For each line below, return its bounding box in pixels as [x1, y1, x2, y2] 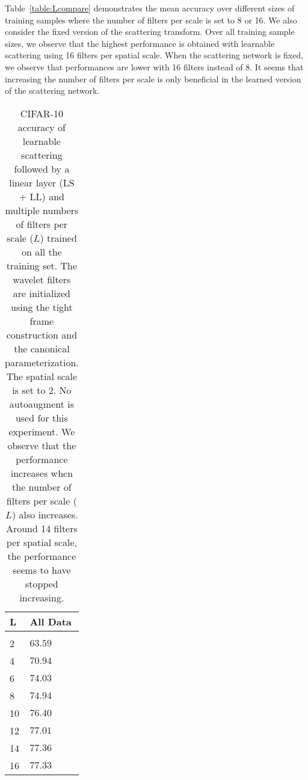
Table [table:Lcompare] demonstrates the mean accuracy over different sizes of [5, 2, 295, 14]
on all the [22, 244, 62, 259]
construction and [6, 327, 78, 342]
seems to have [13, 562, 71, 577]
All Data [29, 614, 72, 628]
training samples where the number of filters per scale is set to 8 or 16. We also [5, 13, 297, 26]
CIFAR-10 [20, 106, 63, 120]
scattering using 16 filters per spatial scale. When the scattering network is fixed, [5, 49, 304, 61]
